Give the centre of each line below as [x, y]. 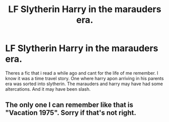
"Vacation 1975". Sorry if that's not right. [71, 113]
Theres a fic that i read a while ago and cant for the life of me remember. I [82, 73]
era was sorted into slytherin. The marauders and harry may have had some [84, 84]
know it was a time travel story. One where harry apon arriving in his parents [84, 78]
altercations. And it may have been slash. [48, 89]
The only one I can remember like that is [69, 105]
